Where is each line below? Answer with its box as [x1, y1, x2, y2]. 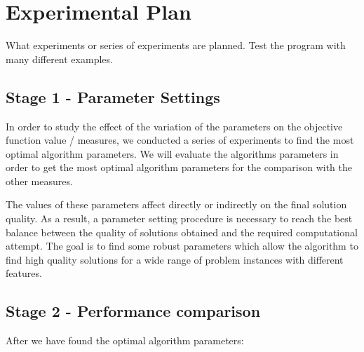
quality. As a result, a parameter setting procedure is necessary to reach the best [6, 211, 353, 226]
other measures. [6, 173, 73, 188]
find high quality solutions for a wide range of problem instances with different [6, 252, 344, 266]
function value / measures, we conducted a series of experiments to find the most [6, 133, 354, 147]
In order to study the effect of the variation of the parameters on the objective [6, 119, 343, 133]
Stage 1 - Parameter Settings [6, 86, 220, 107]
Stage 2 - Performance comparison [6, 300, 261, 322]
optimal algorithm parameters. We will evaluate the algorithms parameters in [6, 146, 339, 161]
